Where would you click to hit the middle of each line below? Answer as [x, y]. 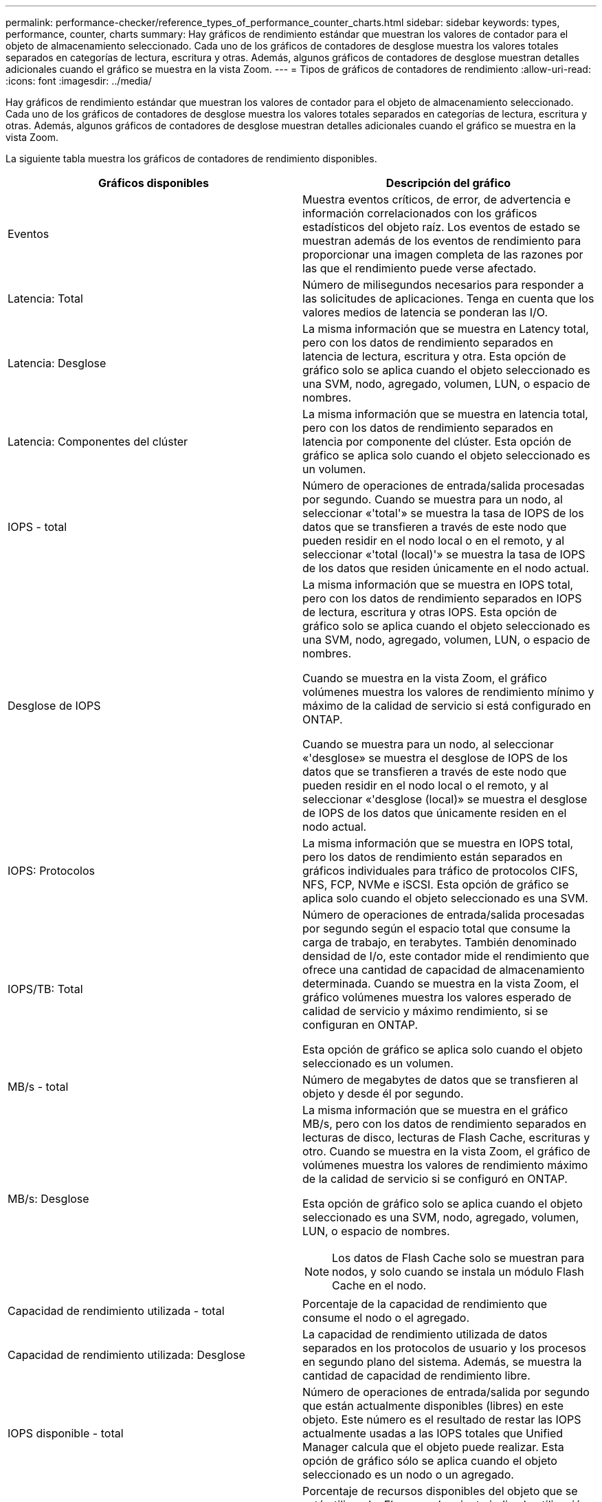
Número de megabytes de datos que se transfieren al [441, 1080]
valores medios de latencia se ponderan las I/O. [425, 312]
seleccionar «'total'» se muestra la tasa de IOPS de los [443, 513]
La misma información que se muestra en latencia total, [445, 414]
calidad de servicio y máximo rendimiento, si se [425, 1011]
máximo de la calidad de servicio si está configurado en [447, 706]
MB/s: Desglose [48, 1199]
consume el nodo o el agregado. [386, 1318]
